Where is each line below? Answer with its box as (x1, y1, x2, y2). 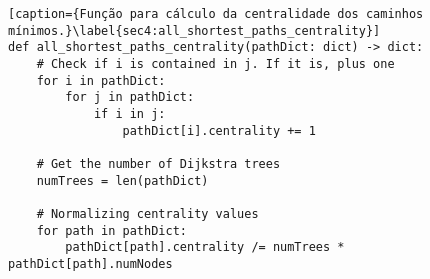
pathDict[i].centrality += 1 (122, 123, 316, 138)
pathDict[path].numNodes (8, 256, 173, 271)
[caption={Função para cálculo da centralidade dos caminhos (8, 7, 424, 21)
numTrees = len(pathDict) (36, 173, 209, 188)
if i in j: (93, 106, 166, 121)
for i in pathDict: (36, 73, 166, 88)
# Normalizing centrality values (36, 206, 259, 221)
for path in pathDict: (36, 223, 187, 238)
